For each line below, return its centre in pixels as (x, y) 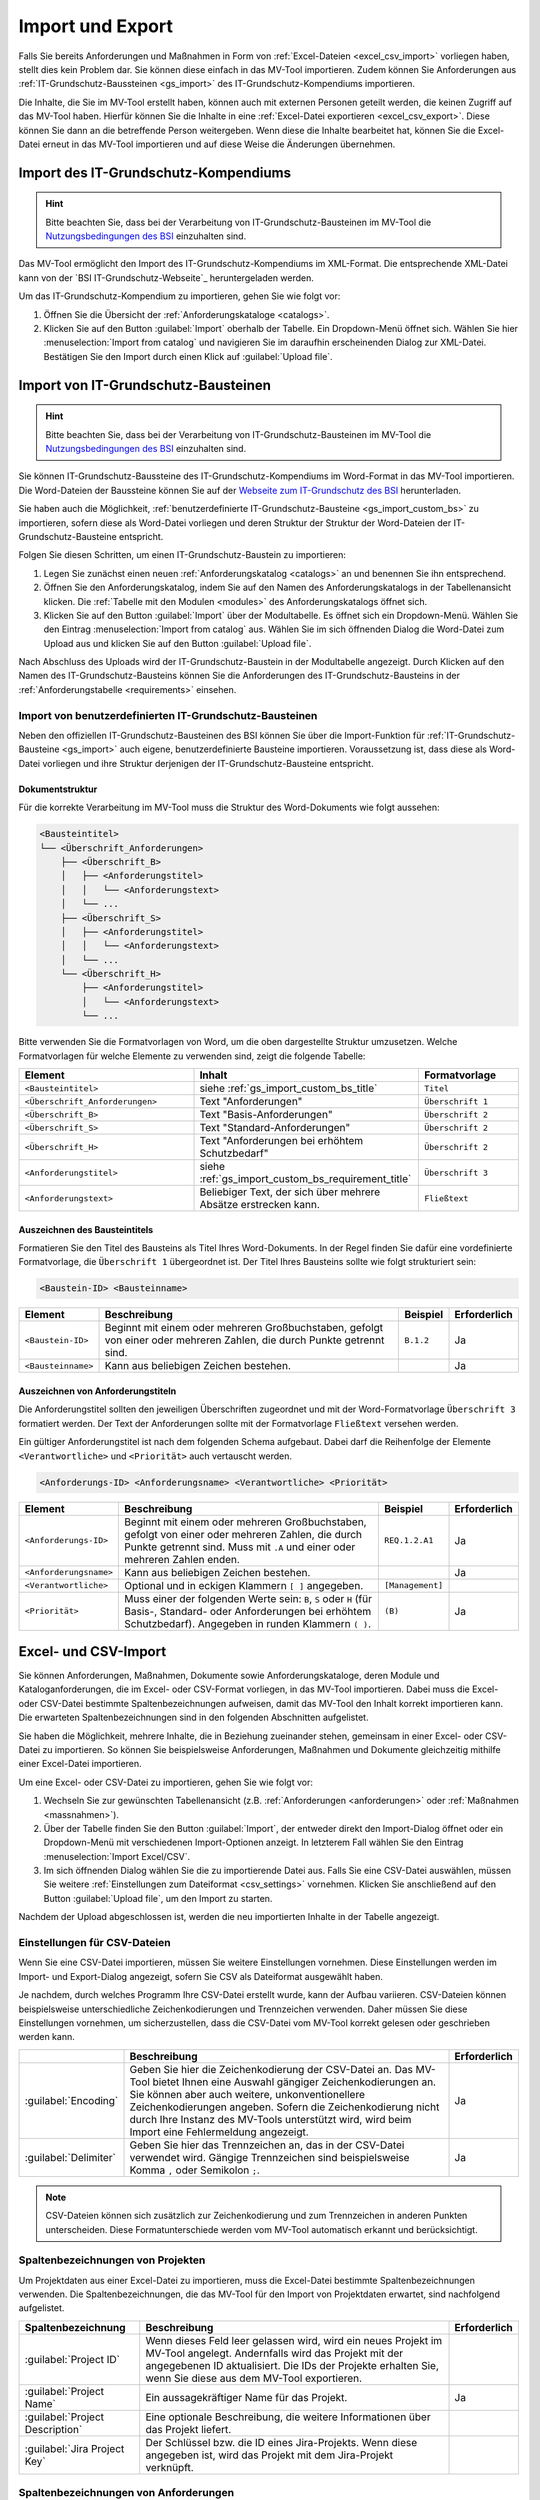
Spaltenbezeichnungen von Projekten (112, 2260)
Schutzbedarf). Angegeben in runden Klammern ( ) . (248, 1623)
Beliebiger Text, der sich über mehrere (290, 1192)
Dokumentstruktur (58, 789)
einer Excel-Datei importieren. (80, 1764)
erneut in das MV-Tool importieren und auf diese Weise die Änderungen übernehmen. (218, 144)
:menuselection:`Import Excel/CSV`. (117, 1856)
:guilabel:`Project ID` (72, 2359)
